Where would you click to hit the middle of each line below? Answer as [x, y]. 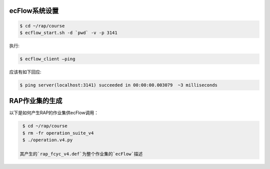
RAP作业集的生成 [36, 101]
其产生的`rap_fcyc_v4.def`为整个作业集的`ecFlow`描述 [81, 154]
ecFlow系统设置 [34, 11]
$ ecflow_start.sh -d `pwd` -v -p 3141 [68, 33]
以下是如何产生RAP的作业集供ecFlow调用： [54, 113]
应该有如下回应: [25, 72]
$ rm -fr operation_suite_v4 [58, 133]
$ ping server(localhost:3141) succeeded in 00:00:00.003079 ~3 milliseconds [118, 85]
